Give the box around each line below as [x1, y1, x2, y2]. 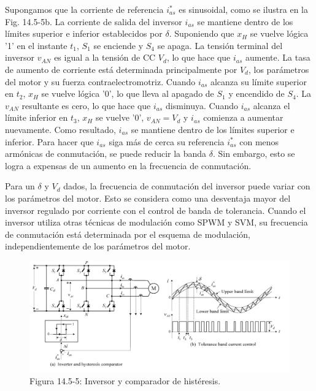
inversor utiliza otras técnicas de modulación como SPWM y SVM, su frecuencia [5, 216, 308, 229]
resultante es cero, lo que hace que [21, 99, 151, 112]
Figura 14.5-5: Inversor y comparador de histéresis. [29, 374, 221, 387]
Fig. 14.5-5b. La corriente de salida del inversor [5, 15, 182, 28]
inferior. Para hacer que [5, 135, 94, 148]
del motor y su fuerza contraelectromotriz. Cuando [5, 75, 196, 88]
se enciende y [93, 39, 144, 51]
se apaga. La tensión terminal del [157, 39, 283, 51]
